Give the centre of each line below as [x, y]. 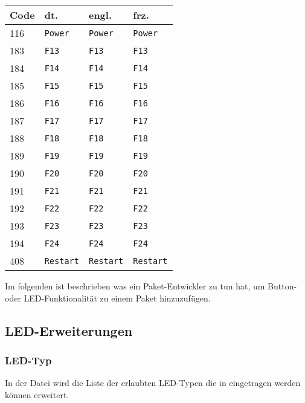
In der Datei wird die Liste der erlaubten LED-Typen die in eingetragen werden [153, 383]
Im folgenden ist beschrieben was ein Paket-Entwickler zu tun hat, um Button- [151, 286]
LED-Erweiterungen [69, 330]
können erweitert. [37, 394]
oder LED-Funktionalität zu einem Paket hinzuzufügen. [108, 298]
